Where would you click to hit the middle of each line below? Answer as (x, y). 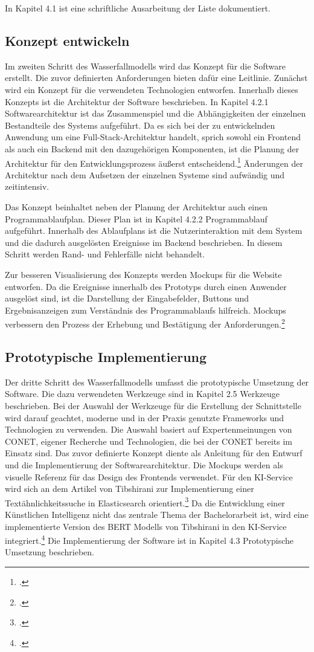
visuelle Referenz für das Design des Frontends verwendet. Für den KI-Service (149, 476)
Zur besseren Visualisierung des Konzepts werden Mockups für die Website (143, 274)
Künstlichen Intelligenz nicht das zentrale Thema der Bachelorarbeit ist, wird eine (157, 514)
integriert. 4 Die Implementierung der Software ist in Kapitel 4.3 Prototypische (149, 539)
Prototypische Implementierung (106, 356)
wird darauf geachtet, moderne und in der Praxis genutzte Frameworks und (145, 417)
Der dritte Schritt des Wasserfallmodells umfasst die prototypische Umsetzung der (157, 382)
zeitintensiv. (27, 186)
